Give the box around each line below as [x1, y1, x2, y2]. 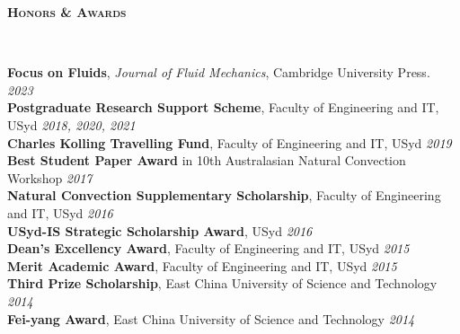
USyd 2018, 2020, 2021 [7, 115, 136, 134]
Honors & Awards [7, 3, 127, 21]
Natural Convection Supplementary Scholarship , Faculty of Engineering [7, 186, 441, 205]
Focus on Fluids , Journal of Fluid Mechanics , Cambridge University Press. [7, 63, 430, 82]
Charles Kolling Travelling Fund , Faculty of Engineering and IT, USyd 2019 [7, 133, 452, 152]
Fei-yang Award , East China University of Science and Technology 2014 [7, 309, 415, 328]
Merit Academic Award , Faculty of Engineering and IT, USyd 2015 [7, 256, 397, 275]
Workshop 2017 [7, 168, 93, 187]
